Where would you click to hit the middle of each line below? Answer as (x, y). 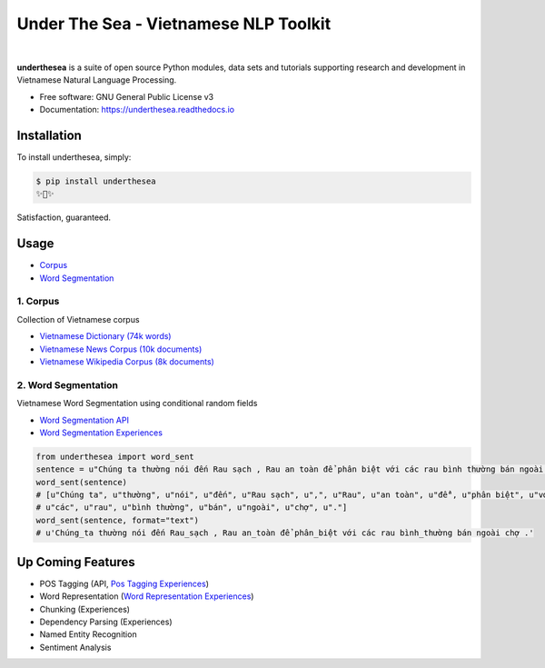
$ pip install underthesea (96, 181)
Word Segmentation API (84, 420)
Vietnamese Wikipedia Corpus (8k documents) (127, 361)
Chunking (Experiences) (85, 609)
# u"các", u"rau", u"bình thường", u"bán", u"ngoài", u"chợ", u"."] (192, 508)
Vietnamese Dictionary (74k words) (105, 336)
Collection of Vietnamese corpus (78, 319)
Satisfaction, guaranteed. (64, 217)
